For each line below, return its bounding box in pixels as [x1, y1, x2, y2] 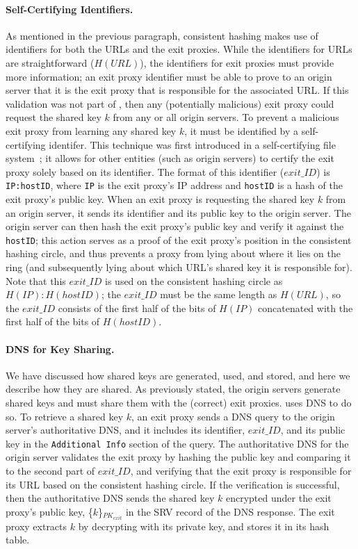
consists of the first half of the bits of [58, 300, 216, 315]
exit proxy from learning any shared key [6, 123, 177, 138]
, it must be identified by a [184, 123, 299, 138]
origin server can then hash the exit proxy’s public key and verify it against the [6, 219, 344, 233]
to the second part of [6, 464, 95, 477]
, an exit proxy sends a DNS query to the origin [131, 409, 335, 423]
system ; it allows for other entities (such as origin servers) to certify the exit [6, 151, 334, 165]
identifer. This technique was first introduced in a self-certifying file [49, 137, 336, 151]
